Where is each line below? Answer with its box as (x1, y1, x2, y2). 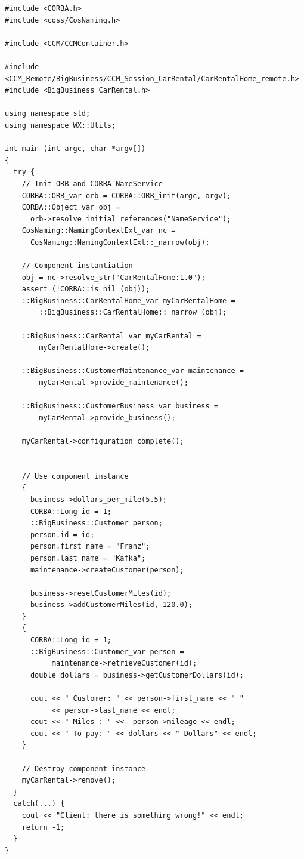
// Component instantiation (21, 261, 133, 270)
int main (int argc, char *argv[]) (5, 144, 146, 153)
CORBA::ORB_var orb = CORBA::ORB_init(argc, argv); (21, 191, 231, 200)
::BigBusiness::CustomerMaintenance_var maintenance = (21, 367, 244, 375)
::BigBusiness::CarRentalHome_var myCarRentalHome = (21, 296, 235, 305)
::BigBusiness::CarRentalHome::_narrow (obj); (39, 308, 227, 317)
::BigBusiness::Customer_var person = (30, 647, 184, 656)
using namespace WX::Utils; (5, 121, 116, 130)
